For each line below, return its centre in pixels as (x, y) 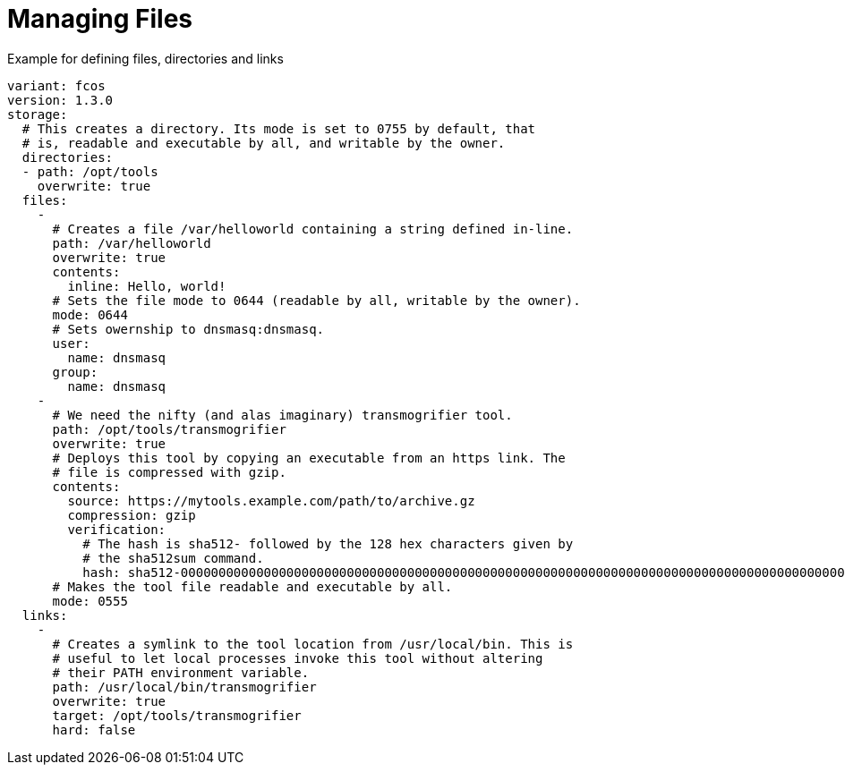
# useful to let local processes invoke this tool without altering (298, 658)
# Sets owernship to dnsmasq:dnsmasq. (188, 329)
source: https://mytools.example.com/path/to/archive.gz (271, 501)
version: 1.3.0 (60, 100)
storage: (38, 114)
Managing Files (100, 19)
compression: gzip (132, 515)
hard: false (94, 730)
